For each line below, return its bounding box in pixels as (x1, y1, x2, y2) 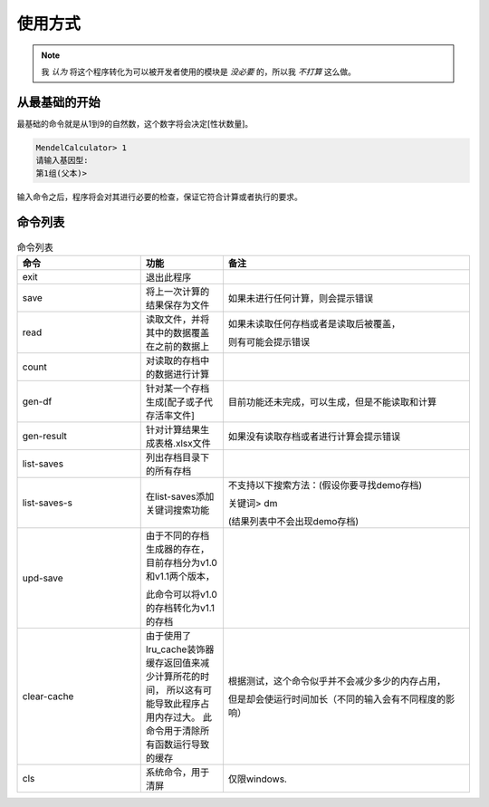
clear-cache (22, 689, 74, 702)
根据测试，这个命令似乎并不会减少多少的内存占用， (227, 675, 446, 687)
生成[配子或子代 (145, 395, 213, 408)
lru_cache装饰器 (145, 643, 215, 656)
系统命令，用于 (145, 765, 210, 778)
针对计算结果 (145, 423, 201, 436)
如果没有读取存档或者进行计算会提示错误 (227, 430, 401, 443)
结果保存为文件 (145, 299, 210, 312)
